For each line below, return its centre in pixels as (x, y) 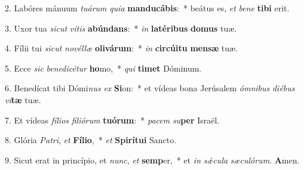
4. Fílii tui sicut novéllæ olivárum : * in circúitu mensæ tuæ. (122, 48)
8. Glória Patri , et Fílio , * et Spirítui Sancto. (91, 140)
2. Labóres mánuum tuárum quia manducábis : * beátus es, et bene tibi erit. (147, 8)
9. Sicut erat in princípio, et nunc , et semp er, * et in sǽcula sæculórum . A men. (152, 160)
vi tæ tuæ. (23, 99)
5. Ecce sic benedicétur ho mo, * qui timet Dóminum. (103, 68)
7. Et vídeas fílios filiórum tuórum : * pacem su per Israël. (112, 120)
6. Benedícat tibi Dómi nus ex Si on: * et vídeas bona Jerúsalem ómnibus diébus (150, 88)
